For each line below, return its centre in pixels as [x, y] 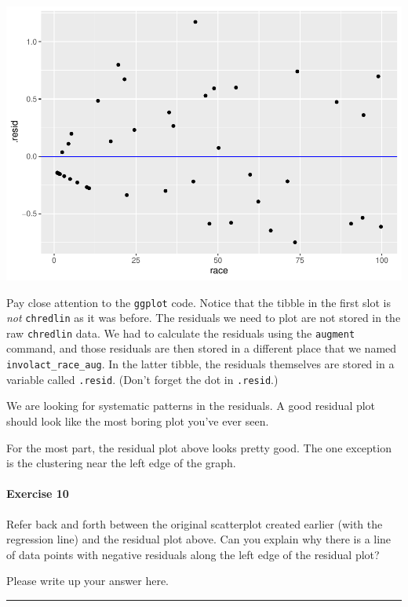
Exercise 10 [38, 494]
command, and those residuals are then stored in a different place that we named [202, 348]
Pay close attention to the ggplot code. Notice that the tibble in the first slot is [199, 302]
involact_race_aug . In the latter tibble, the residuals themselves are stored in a [200, 364]
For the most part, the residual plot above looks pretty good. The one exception [199, 447]
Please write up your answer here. [87, 581]
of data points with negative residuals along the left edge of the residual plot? [193, 554]
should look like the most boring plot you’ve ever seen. [138, 421]
